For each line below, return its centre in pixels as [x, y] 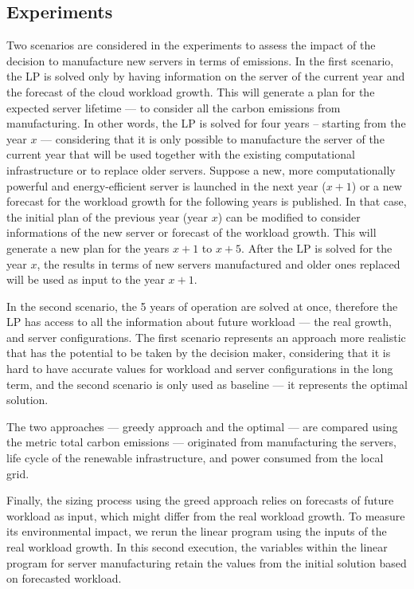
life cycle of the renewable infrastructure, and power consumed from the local [195, 458]
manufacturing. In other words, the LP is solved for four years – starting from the [206, 123]
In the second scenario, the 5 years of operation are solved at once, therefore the [202, 306]
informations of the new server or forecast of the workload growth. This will [191, 232]
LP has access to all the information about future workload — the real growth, [199, 322]
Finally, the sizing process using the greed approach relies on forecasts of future [200, 500]
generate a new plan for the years [88, 247]
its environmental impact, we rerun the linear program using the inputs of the [197, 531]
